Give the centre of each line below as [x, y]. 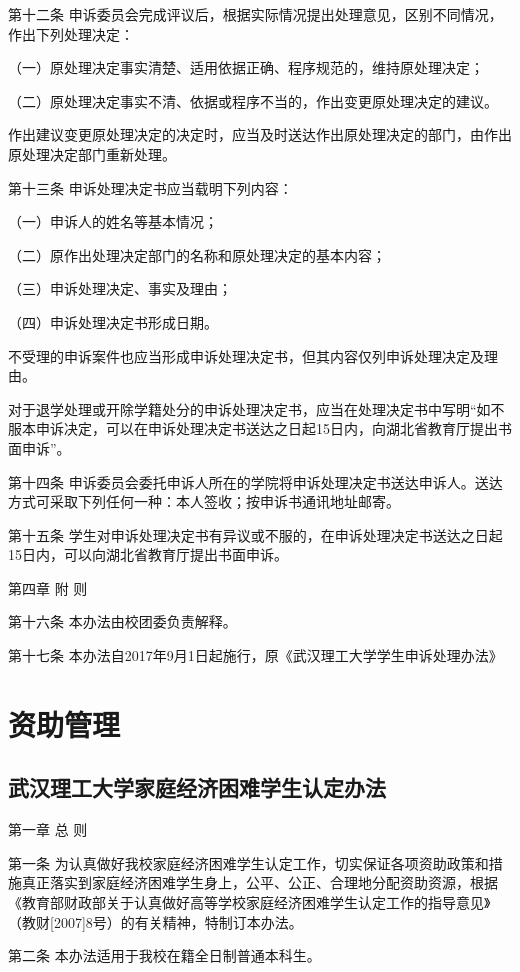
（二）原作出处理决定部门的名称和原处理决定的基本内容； [197, 254]
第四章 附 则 [48, 587]
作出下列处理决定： [71, 33]
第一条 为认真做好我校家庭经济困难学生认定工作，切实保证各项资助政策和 [248, 862]
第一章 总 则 [48, 829]
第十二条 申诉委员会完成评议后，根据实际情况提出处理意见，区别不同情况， [255, 14]
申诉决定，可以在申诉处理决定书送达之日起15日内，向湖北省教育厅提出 [266, 428]
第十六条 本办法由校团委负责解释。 [122, 621]
